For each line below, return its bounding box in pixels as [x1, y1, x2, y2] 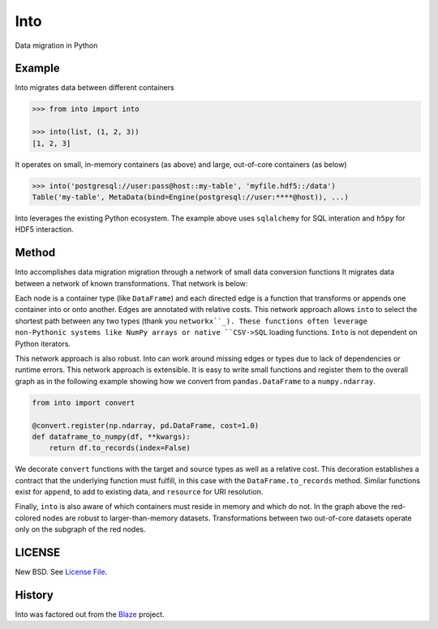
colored [15, 513, 41, 523]
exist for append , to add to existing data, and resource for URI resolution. [15, 487, 264, 497]
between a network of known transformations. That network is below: [15, 278, 248, 288]
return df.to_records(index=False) [49, 443, 191, 453]
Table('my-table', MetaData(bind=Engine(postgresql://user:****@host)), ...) [32, 192, 349, 202]
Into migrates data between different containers [15, 83, 174, 92]
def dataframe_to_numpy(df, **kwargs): [32, 432, 191, 441]
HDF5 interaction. [15, 225, 75, 234]
